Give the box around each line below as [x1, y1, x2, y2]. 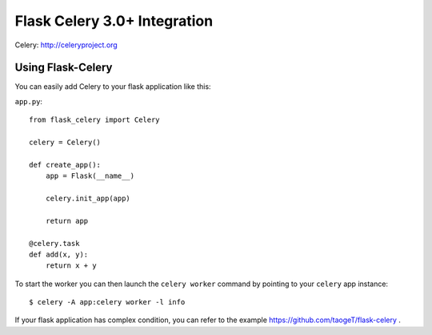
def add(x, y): [29, 249, 89, 259]
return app [45, 216, 89, 225]
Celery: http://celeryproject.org [14, 40, 118, 50]
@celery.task [29, 239, 80, 248]
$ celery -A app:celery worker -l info [29, 297, 186, 307]
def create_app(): [29, 160, 102, 169]
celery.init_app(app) [45, 193, 131, 203]
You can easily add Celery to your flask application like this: [14, 82, 211, 91]
